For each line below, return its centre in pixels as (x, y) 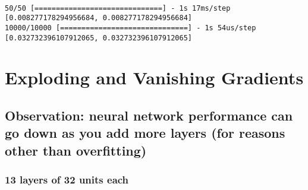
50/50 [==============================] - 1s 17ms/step (118, 8)
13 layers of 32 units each (67, 180)
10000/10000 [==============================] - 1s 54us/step (131, 28)
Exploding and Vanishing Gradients (154, 77)
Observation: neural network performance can (149, 115)
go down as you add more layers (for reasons (145, 133)
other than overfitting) (76, 150)
